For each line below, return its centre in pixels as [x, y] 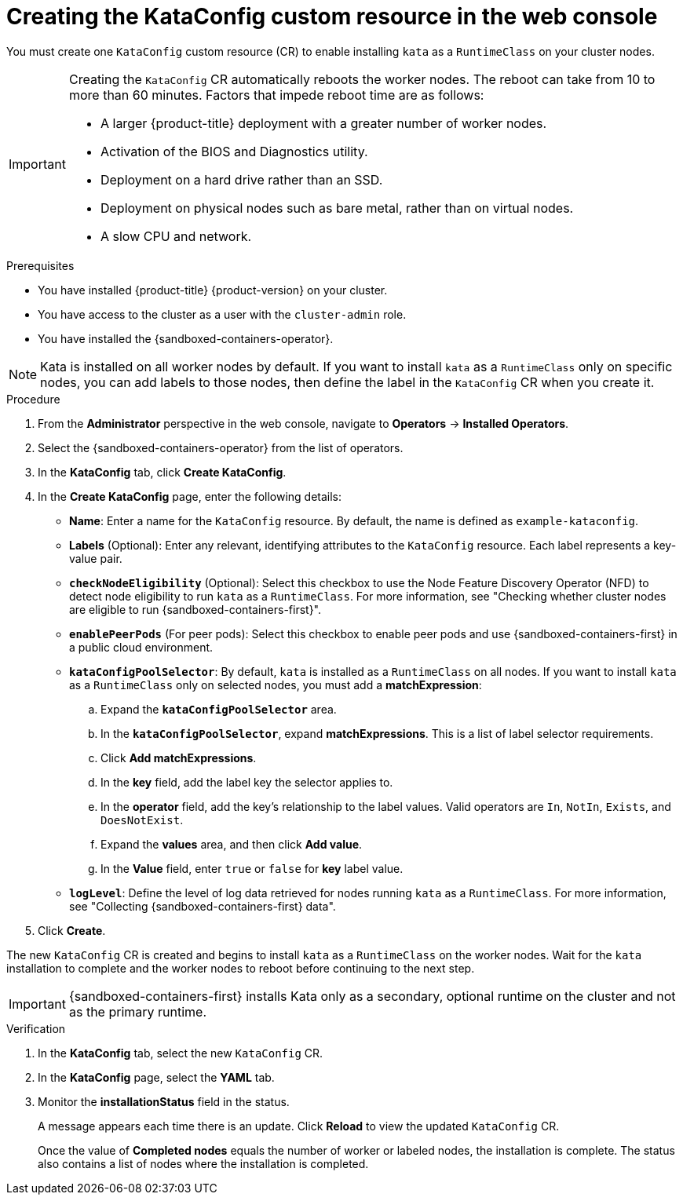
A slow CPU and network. [176, 236]
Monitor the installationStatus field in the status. [164, 1101]
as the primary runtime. [138, 1011]
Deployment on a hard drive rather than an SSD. [241, 179]
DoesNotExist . [142, 820]
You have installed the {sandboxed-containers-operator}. [186, 338]
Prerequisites [40, 265]
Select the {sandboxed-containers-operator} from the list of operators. [221, 447]
